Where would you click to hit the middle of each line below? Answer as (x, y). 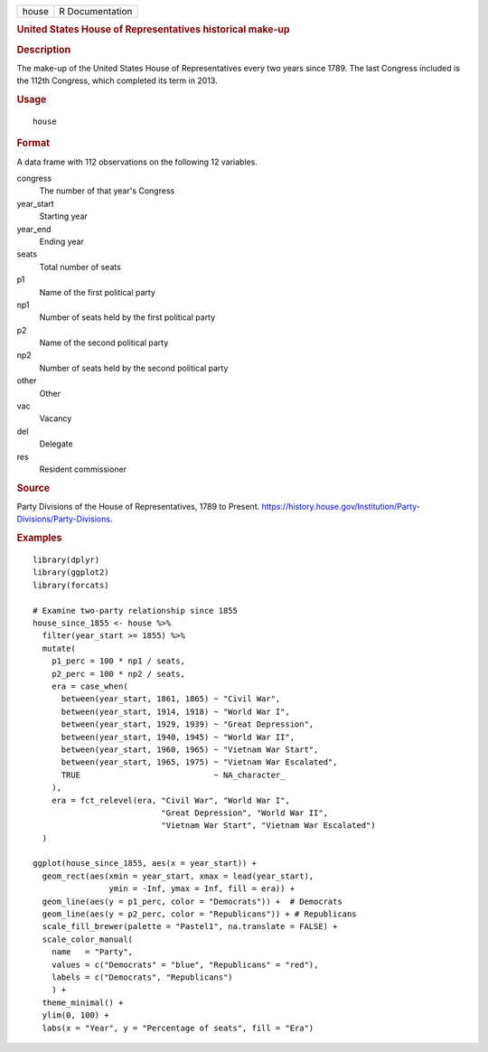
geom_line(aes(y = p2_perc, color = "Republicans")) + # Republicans (199, 914)
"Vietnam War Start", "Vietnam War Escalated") (268, 826)
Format (33, 143)
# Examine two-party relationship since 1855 (136, 611)
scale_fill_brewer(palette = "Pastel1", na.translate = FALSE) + (190, 927)
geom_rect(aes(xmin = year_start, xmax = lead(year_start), (178, 876)
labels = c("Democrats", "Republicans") (142, 977)
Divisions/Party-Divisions (64, 519)
